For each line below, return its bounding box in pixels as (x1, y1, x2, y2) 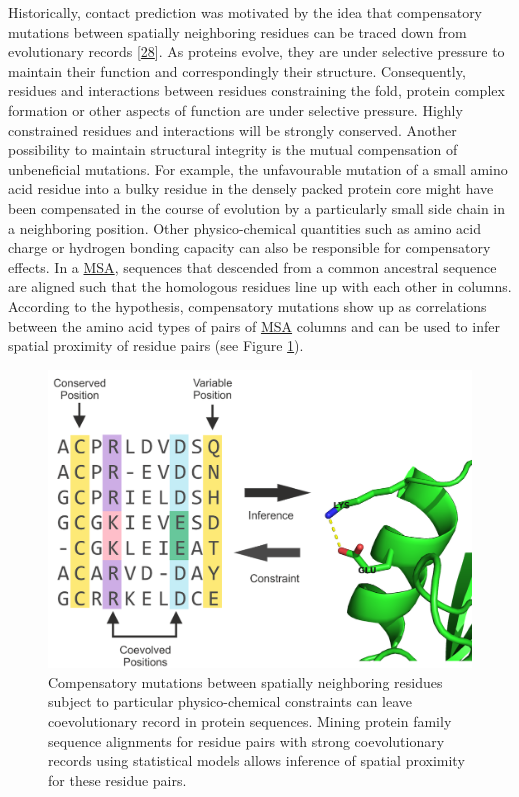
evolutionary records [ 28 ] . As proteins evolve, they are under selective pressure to (8, 41, 505, 62)
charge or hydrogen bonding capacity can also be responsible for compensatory (8, 237, 491, 258)
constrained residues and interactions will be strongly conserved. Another (8, 119, 457, 140)
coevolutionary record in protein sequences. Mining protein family (48, 711, 452, 731)
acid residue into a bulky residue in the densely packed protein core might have (8, 178, 494, 199)
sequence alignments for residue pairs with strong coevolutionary (48, 730, 445, 751)
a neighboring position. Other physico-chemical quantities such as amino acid (8, 217, 481, 238)
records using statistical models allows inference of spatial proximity (48, 750, 465, 771)
